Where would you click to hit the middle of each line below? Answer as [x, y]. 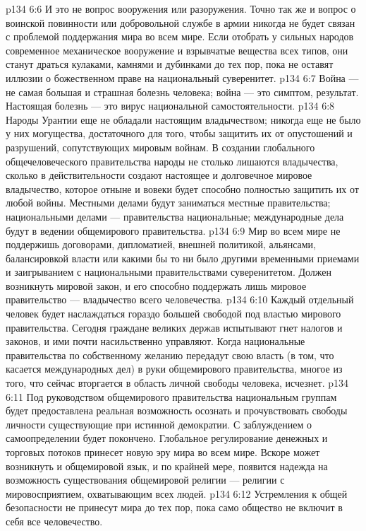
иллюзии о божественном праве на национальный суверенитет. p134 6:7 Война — [182, 77]
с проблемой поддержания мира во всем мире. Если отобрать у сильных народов [180, 36]
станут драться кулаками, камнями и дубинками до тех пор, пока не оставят [170, 64]
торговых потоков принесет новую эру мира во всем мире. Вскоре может [163, 452]
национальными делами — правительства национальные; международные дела [175, 216]
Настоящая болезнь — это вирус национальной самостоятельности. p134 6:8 [170, 106]
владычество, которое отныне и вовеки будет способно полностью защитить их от [182, 188]
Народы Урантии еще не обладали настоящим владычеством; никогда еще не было [183, 119]
